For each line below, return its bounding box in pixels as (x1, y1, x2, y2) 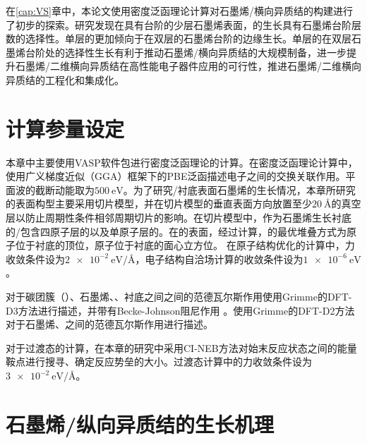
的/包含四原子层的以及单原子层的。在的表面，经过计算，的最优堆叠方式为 (6, 224, 347, 238)
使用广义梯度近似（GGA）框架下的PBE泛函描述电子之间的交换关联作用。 (6, 169, 346, 183)
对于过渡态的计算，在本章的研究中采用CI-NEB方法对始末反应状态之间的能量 (6, 340, 357, 355)
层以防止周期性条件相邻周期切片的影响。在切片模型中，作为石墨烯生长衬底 (6, 210, 351, 225)
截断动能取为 (35, 182, 95, 197)
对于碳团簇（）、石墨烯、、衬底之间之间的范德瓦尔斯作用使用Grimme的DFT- (6, 289, 352, 304)
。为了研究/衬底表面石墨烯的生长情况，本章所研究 (123, 182, 356, 197)
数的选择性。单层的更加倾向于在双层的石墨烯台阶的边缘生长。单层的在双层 (6, 31, 351, 46)
